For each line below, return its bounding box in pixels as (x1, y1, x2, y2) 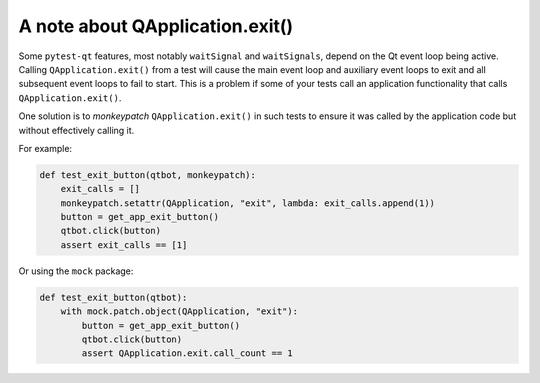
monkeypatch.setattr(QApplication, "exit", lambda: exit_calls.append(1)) (60, 197, 435, 209)
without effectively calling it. (18, 124, 135, 136)
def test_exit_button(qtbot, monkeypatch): (39, 169, 257, 180)
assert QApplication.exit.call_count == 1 (81, 348, 294, 359)
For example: (18, 142, 73, 154)
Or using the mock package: (18, 265, 134, 277)
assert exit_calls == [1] (60, 239, 188, 250)
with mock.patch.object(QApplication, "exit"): (60, 306, 299, 317)
